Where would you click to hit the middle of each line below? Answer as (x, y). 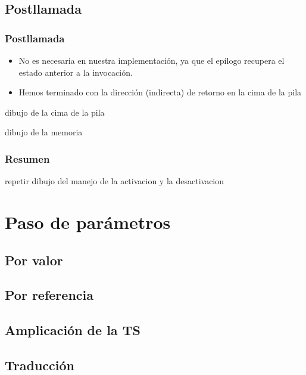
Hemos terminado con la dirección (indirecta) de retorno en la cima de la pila (160, 92)
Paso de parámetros (88, 221)
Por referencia (49, 295)
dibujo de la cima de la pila (55, 112)
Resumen (27, 158)
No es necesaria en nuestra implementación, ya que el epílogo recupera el (152, 60)
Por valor (34, 260)
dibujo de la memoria (44, 132)
